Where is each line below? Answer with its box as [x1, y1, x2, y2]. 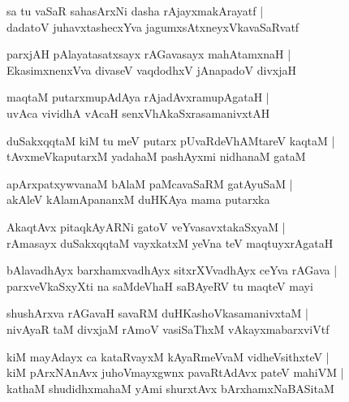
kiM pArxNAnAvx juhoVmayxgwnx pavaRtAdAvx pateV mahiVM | [6, 364, 344, 381]
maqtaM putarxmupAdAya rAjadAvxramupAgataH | [6, 89, 269, 106]
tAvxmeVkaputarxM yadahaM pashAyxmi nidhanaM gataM [6, 148, 306, 165]
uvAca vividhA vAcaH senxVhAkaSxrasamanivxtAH [6, 104, 270, 121]
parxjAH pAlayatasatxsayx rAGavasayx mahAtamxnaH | [6, 45, 291, 63]
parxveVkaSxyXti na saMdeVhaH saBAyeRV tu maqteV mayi [6, 277, 313, 294]
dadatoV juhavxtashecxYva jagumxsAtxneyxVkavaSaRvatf [6, 18, 299, 35]
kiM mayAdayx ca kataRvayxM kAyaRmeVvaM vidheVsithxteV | [6, 348, 330, 365]
